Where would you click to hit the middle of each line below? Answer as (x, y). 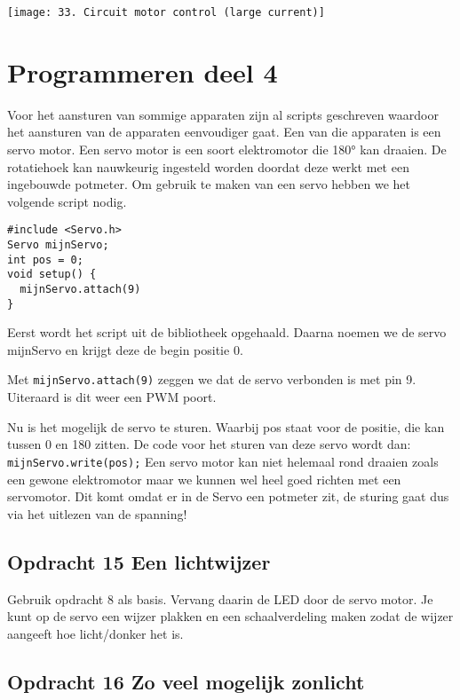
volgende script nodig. (67, 201)
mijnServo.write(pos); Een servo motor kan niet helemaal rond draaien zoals (223, 461)
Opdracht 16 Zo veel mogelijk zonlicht (186, 681)
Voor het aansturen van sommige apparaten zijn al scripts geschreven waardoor (223, 114)
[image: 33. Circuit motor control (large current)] (166, 12)
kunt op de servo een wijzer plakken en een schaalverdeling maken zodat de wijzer (230, 616)
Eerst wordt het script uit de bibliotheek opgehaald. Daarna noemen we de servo (227, 332)
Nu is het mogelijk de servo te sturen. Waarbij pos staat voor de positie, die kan (226, 426)
